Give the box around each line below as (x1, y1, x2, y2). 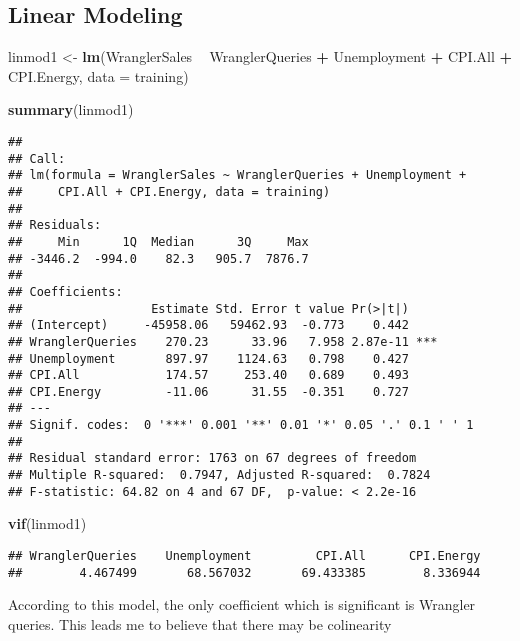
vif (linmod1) (8, 513, 87, 534)
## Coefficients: (8, 284, 123, 299)
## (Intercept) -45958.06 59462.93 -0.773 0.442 (8, 318, 409, 333)
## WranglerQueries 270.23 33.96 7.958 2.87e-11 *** (8, 334, 438, 349)
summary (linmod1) (8, 99, 134, 120)
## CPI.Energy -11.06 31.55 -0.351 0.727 (8, 384, 409, 399)
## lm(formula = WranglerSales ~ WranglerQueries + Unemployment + (8, 168, 467, 183)
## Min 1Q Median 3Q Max (8, 234, 309, 249)
